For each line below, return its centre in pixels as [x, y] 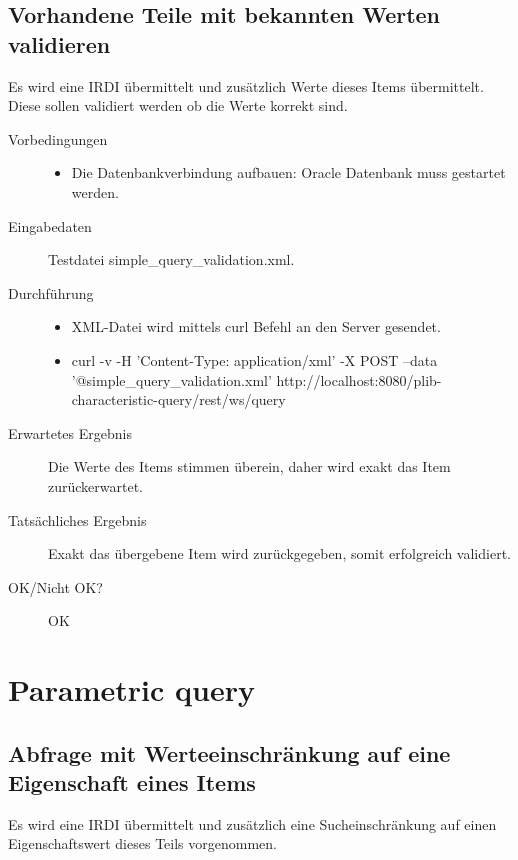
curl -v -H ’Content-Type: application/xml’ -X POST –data [254, 359]
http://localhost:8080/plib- [359, 379]
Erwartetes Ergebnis [70, 432]
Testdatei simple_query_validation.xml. [171, 259]
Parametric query [131, 689]
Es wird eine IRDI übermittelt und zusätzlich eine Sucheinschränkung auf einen [252, 823]
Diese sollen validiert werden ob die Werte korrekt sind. [178, 105]
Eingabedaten [50, 225]
